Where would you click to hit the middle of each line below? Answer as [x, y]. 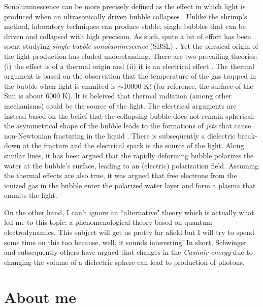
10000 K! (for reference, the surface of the [188, 86]
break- [248, 135]
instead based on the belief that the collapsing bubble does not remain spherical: [129, 115]
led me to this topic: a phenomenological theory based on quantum [108, 222]
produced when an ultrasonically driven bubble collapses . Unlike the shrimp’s [126, 16]
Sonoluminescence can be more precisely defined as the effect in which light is [125, 6]
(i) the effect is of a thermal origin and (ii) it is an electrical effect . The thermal [129, 66]
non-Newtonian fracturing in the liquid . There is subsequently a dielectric [120, 135]
